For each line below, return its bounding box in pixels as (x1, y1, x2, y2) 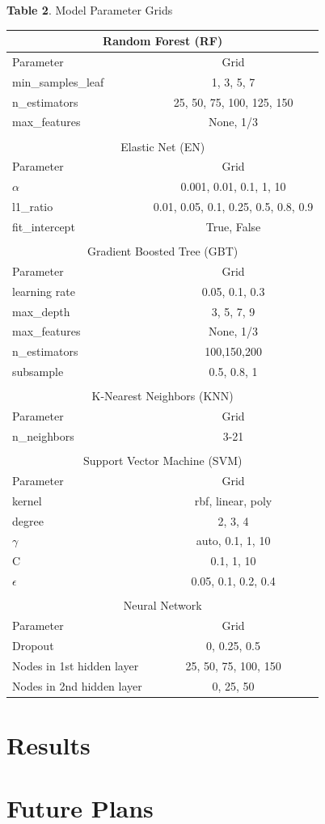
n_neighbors (12, 427, 74, 444)
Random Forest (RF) (103, 32, 223, 49)
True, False (205, 218, 261, 235)
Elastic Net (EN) (120, 137, 205, 154)
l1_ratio (12, 198, 53, 215)
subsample (12, 363, 64, 380)
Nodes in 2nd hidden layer (12, 677, 142, 694)
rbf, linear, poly (194, 492, 272, 509)
